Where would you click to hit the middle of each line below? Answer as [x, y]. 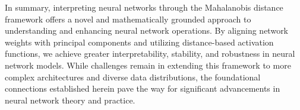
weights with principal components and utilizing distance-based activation [139, 42]
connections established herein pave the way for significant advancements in [143, 88]
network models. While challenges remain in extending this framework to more [148, 65]
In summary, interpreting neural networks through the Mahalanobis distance [144, 7]
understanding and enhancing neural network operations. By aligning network [147, 30]
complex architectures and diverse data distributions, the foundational [133, 77]
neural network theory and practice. [70, 100]
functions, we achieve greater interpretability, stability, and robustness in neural [150, 54]
